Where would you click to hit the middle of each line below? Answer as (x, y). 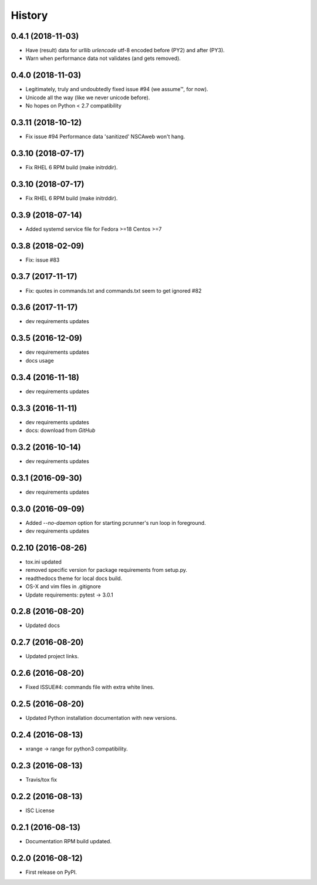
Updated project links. (52, 656)
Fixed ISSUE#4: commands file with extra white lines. (90, 687)
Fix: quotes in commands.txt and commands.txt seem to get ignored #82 (114, 290)
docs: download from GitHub (60, 430)
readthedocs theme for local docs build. (74, 578)
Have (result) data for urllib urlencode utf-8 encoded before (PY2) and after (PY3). (125, 51)
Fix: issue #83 (43, 260)
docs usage (40, 360)
